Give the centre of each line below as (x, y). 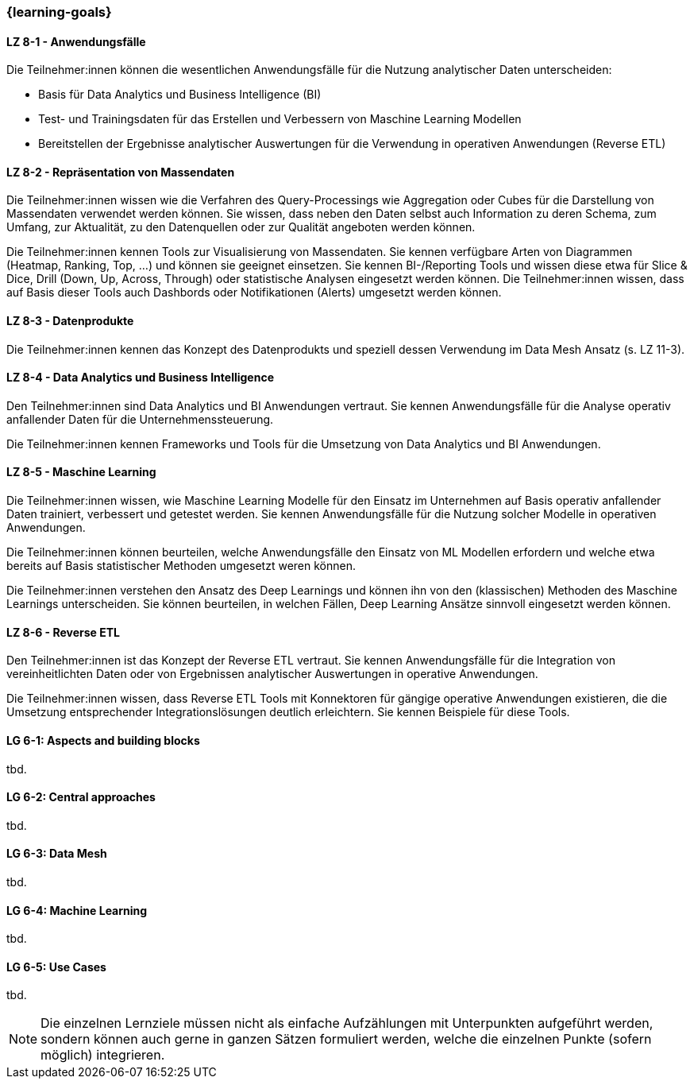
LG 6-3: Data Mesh (57, 854)
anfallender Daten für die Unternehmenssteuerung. (140, 419)
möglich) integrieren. (103, 1055)
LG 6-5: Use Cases (56, 967)
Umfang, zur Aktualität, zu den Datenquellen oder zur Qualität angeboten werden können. (241, 227)
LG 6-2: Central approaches (81, 797)
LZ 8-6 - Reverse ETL (64, 632)
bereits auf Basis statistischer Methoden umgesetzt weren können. (181, 566)
